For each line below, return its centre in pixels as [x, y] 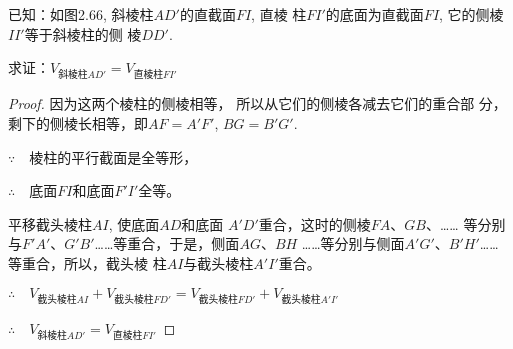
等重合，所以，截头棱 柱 [87, 262]
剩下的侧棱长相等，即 [78, 122]
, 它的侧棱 [471, 14]
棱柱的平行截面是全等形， [113, 156]
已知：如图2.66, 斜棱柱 [81, 14]
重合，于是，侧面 [183, 243]
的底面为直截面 [374, 14]
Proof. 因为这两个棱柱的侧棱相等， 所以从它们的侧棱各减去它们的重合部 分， [257, 103]
